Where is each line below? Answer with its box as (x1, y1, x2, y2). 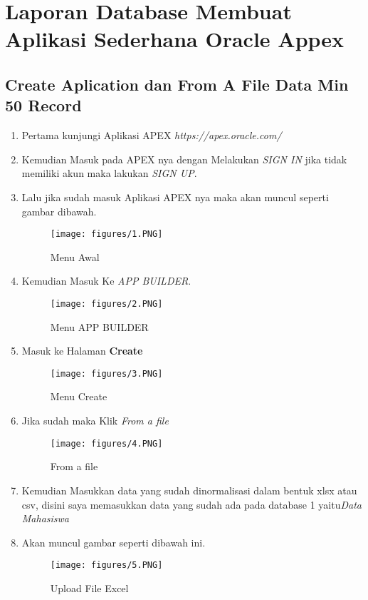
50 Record (5, 94, 82, 116)
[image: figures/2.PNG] (50, 298, 163, 309)
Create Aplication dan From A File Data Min (5, 73, 349, 95)
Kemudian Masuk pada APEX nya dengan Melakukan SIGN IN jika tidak (21, 151, 347, 166)
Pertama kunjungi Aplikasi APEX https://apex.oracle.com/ (21, 128, 282, 143)
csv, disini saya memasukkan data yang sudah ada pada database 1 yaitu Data (21, 497, 362, 512)
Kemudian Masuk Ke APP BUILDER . (21, 273, 191, 288)
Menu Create (50, 389, 107, 404)
